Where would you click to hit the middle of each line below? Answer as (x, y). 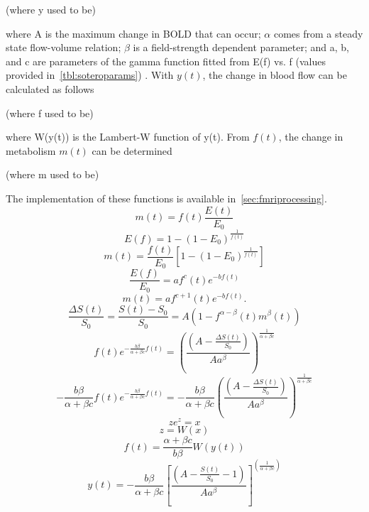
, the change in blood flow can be (275, 75)
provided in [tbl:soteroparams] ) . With (90, 75)
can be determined (132, 150)
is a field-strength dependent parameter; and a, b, (241, 47)
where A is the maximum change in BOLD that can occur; (133, 33)
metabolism (31, 150)
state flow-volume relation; (64, 47)
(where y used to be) (51, 9)
